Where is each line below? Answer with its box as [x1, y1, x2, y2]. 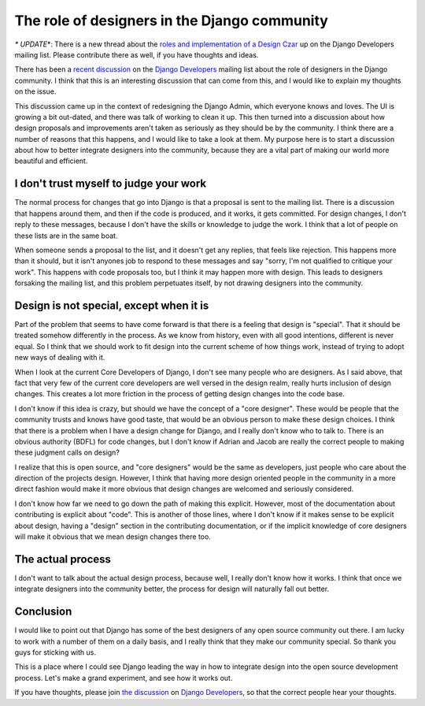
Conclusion [14, 605, 72, 619]
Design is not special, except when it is [14, 299, 209, 312]
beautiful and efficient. [14, 156, 88, 165]
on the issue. [14, 87, 57, 96]
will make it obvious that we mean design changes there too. [14, 532, 212, 541]
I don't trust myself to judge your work [14, 177, 207, 191]
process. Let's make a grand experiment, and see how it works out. [14, 673, 233, 682]
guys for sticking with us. [14, 648, 97, 657]
